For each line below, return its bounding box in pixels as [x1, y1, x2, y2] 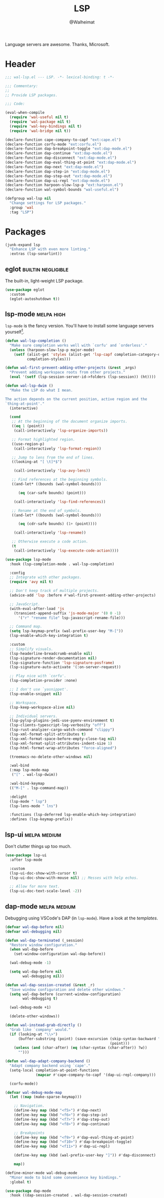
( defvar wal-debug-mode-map [5, 1090, 62, 1095]
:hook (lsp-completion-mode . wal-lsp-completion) [9, 562, 115, 566]
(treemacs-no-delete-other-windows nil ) [9, 754, 93, 759]
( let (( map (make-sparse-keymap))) [9, 1094, 82, 1100]
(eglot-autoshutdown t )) [9, 296, 60, 301]
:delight [9, 794, 27, 799]
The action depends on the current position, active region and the [5, 396, 147, 401]
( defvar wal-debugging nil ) [5, 929, 62, 934]
